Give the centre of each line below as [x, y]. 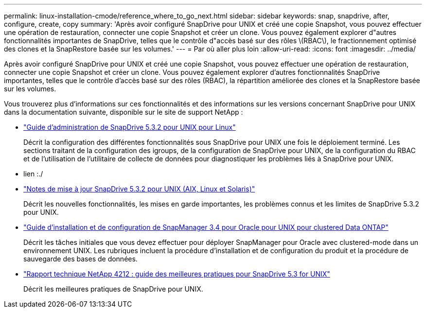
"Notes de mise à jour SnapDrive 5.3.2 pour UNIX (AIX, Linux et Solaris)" [139, 189]
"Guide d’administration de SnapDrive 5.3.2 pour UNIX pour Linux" [130, 127]
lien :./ [33, 174]
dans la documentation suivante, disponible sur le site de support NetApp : [124, 112]
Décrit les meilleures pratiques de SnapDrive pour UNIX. [113, 289]
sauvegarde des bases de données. [80, 259]
